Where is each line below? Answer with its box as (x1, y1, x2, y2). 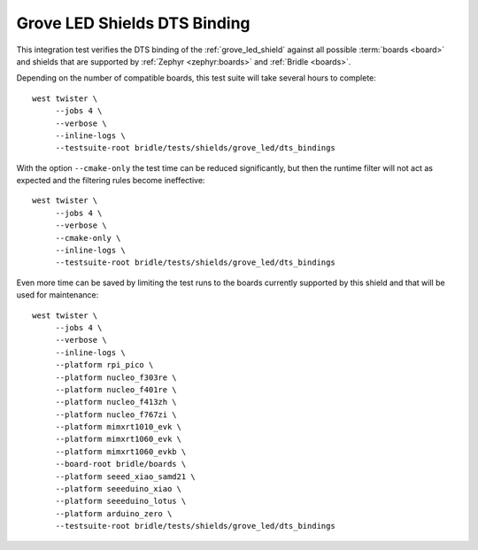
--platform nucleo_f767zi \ (55, 409, 177, 420)
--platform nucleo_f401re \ (55, 384, 177, 394)
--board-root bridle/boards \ (55, 459, 187, 469)
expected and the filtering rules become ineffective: (16, 175, 205, 186)
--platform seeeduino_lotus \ (55, 496, 187, 507)
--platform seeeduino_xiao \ (55, 484, 181, 494)
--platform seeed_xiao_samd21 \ (55, 471, 197, 482)
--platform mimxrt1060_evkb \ (55, 446, 187, 456)
